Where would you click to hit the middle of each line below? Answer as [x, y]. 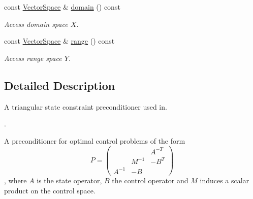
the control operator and [150, 180]
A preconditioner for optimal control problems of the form [95, 140]
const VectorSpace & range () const [59, 41]
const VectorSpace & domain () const [62, 7]
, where [15, 180]
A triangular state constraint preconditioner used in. [86, 106]
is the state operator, [69, 180]
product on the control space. [50, 190]
